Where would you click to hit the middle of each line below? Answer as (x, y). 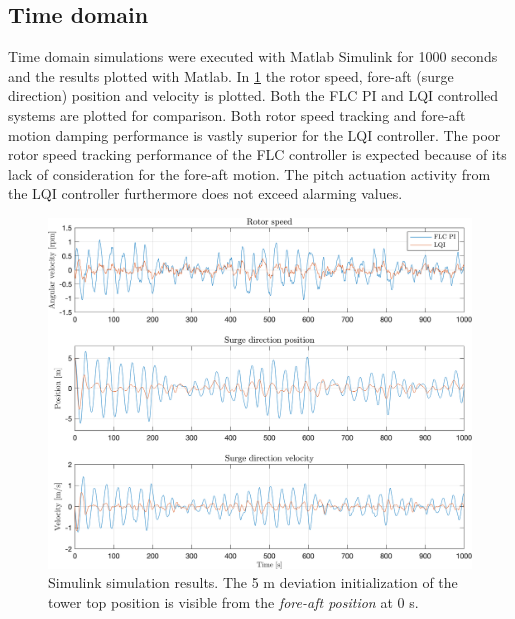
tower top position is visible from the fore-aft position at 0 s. (233, 601)
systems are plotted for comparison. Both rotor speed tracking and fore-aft (237, 114)
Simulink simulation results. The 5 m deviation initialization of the (253, 582)
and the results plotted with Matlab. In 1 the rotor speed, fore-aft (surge (231, 75)
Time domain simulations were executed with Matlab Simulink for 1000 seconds (253, 56)
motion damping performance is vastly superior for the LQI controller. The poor (254, 134)
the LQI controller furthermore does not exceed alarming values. (205, 193)
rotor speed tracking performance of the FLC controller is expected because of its (257, 154)
